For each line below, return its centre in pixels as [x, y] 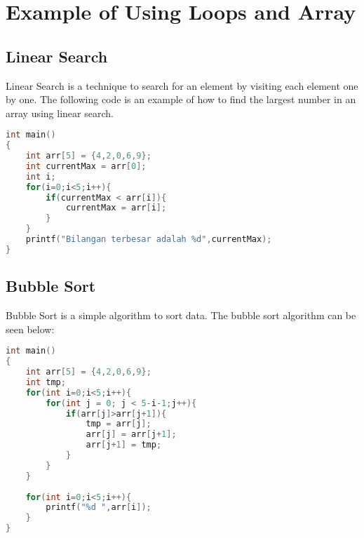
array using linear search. [60, 113]
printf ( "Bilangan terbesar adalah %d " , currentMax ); [149, 240]
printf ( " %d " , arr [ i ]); [99, 507]
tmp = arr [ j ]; [119, 424]
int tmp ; [46, 382]
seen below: [30, 329]
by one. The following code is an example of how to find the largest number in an [181, 99]
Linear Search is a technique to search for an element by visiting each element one [182, 85]
